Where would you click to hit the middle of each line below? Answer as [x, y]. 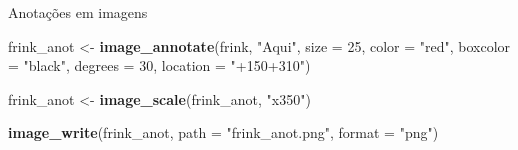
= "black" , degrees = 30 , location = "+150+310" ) [159, 65]
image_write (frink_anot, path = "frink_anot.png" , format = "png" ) [223, 132]
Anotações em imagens [78, 12]
